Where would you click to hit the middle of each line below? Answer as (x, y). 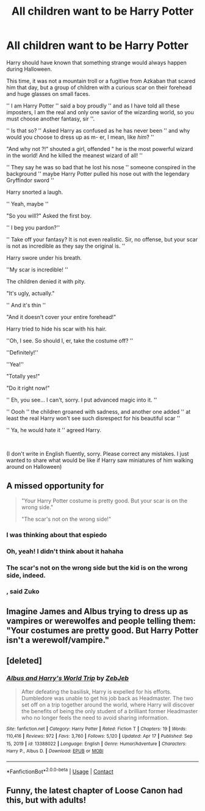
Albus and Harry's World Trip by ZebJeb (68, 678)
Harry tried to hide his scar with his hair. (56, 329)
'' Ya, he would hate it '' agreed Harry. (54, 430)
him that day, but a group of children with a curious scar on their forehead (99, 87)
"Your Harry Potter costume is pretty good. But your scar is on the (104, 501)
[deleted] (24, 661)
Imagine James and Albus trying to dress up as (97, 611)
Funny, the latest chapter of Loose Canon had (95, 791)
